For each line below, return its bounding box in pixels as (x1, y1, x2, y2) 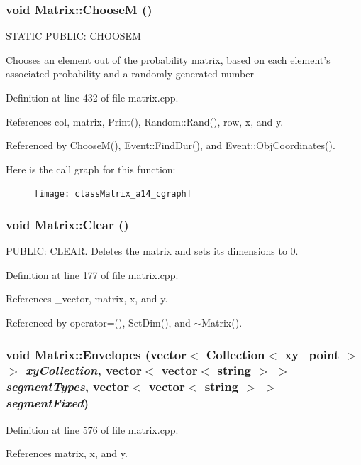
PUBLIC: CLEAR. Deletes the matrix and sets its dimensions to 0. (6, 244, 299, 258)
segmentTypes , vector (6, 378, 129, 395)
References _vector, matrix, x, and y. (6, 291, 168, 306)
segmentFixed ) (6, 394, 89, 412)
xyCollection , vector (25, 361, 142, 379)
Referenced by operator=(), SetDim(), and (6, 315, 191, 330)
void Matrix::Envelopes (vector (6, 345, 187, 363)
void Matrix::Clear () (6, 215, 129, 233)
